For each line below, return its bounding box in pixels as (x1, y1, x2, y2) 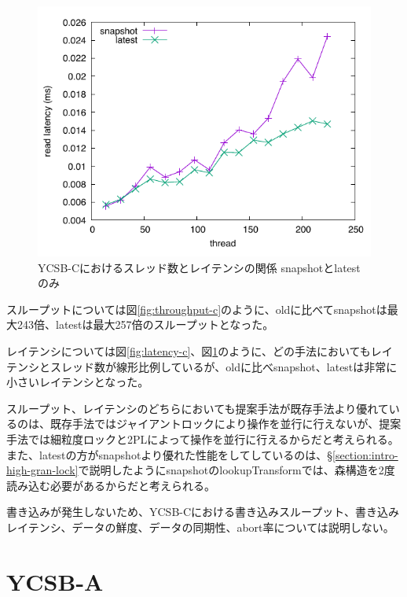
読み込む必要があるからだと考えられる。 (6, 477, 215, 493)
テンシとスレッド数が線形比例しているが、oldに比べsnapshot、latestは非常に (6, 358, 398, 374)
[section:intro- (332, 446, 398, 462)
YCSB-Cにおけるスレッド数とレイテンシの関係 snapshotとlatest (38, 259, 361, 275)
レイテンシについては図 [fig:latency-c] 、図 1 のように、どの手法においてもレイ (6, 342, 393, 359)
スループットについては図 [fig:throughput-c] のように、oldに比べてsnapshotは (6, 300, 387, 317)
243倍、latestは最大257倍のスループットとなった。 (16, 316, 274, 333)
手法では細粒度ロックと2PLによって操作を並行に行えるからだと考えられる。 (6, 430, 399, 447)
